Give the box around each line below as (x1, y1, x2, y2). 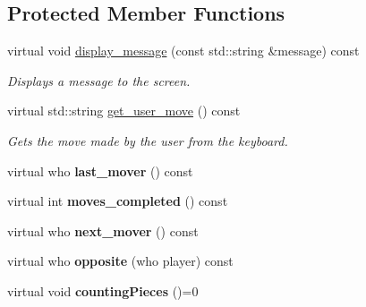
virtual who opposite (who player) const (7, 252, 234, 270)
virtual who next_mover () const (7, 221, 199, 240)
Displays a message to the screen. (7, 71, 191, 90)
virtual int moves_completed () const (7, 192, 228, 210)
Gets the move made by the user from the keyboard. (7, 131, 288, 149)
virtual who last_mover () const (7, 161, 193, 180)
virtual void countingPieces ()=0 (7, 281, 199, 300)
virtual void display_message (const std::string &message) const (7, 41, 360, 60)
